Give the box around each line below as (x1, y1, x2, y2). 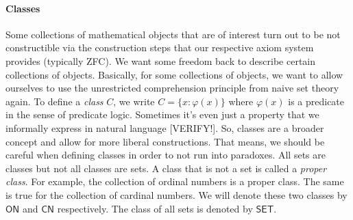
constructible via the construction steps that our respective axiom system (5, 40, 314, 55)
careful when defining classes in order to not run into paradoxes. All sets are (5, 148, 326, 162)
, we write (113, 94, 155, 108)
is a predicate (288, 94, 345, 108)
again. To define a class (5, 94, 104, 108)
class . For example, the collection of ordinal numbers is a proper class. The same (5, 174, 344, 189)
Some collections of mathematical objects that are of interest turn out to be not (5, 27, 341, 41)
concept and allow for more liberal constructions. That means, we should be (5, 134, 325, 148)
